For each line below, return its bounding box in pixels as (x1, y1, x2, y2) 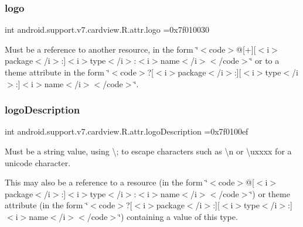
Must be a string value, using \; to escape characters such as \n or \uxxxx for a (5, 145, 292, 157)
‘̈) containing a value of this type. (118, 210, 238, 222)
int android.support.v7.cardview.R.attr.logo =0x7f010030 (5, 23, 209, 36)
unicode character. (5, 156, 71, 168)
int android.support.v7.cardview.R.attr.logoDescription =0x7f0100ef (5, 125, 248, 137)
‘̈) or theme (250, 187, 290, 200)
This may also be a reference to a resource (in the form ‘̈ (5, 176, 208, 188)
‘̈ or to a (250, 54, 280, 67)
